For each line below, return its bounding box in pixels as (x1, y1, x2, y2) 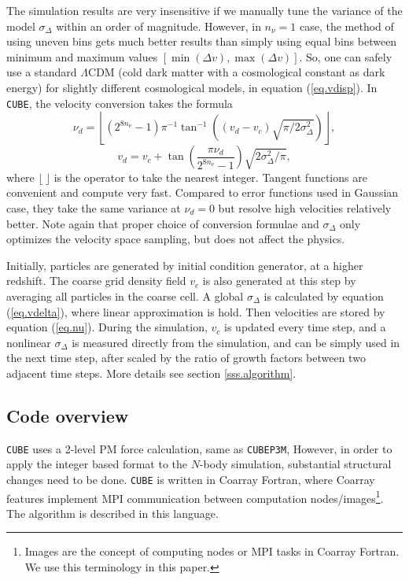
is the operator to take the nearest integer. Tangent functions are (53, 168, 367, 185)
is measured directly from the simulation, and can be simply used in (72, 334, 400, 350)
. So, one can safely (299, 48, 392, 65)
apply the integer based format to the (6, 456, 187, 472)
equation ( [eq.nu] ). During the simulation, (6, 319, 208, 335)
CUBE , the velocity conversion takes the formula (6, 94, 233, 111)
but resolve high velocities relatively (218, 199, 392, 216)
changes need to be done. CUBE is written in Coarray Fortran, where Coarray (6, 471, 375, 487)
